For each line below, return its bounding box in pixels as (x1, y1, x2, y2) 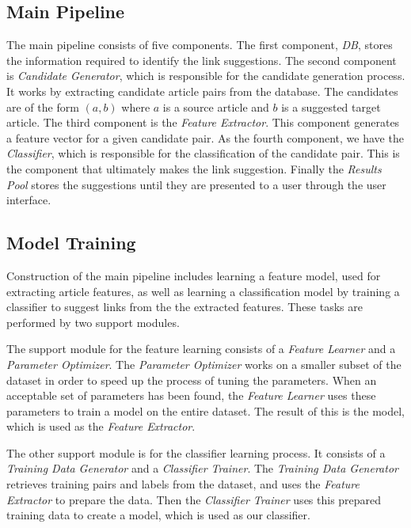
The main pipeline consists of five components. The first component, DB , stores (6, 36, 393, 53)
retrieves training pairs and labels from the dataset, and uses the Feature (6, 476, 360, 492)
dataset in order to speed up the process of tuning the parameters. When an (6, 371, 377, 388)
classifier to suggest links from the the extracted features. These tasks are (6, 298, 363, 315)
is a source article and (162, 98, 269, 115)
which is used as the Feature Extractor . (6, 418, 196, 435)
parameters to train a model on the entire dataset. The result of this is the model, (6, 402, 405, 419)
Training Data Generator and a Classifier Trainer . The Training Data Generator (6, 460, 398, 477)
